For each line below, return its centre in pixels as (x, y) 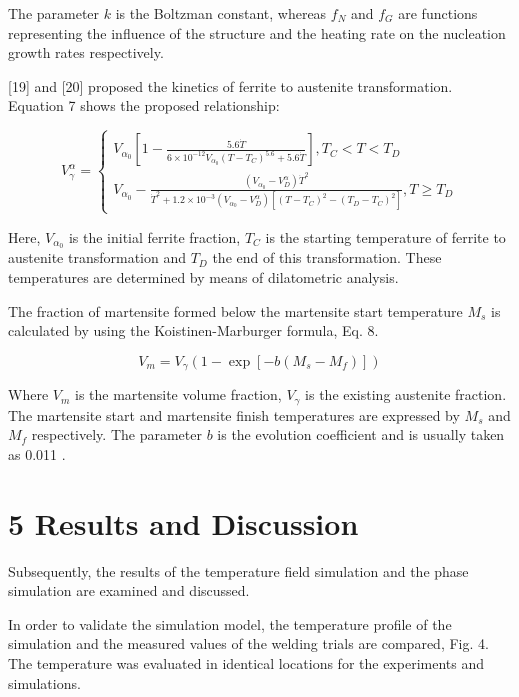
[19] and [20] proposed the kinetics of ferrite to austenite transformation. (230, 85)
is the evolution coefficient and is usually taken (361, 434)
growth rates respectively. (86, 52)
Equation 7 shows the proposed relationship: (144, 105)
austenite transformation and (97, 257)
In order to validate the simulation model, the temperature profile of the (230, 623)
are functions (438, 13)
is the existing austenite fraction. (406, 394)
